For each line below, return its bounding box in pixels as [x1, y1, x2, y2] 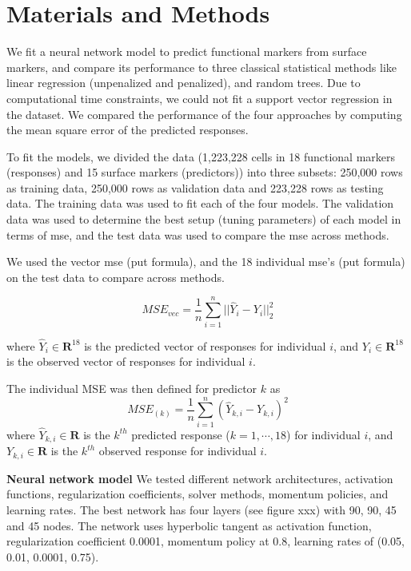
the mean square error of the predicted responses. [6, 121, 249, 138]
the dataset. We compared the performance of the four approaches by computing [6, 105, 402, 122]
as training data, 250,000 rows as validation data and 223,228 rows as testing [6, 179, 384, 196]
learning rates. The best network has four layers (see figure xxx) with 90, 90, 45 [6, 502, 397, 517]
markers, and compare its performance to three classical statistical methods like [6, 58, 397, 75]
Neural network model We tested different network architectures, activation [6, 470, 393, 486]
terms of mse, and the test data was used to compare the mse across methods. [6, 226, 389, 243]
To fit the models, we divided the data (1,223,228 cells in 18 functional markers [6, 148, 396, 165]
